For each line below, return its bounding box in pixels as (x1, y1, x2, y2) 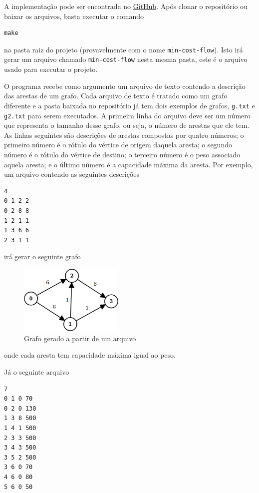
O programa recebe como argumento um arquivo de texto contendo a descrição (4, 80, 246, 91)
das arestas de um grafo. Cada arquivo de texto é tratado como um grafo (4, 90, 228, 101)
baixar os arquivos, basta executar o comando (4, 10, 144, 21)
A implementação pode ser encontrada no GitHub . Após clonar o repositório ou (4, 1, 248, 11)
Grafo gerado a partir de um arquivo (24, 333, 136, 343)
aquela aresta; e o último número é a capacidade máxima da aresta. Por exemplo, (4, 159, 253, 169)
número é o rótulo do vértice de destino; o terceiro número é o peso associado (4, 149, 241, 159)
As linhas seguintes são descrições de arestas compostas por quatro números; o (4, 129, 244, 140)
